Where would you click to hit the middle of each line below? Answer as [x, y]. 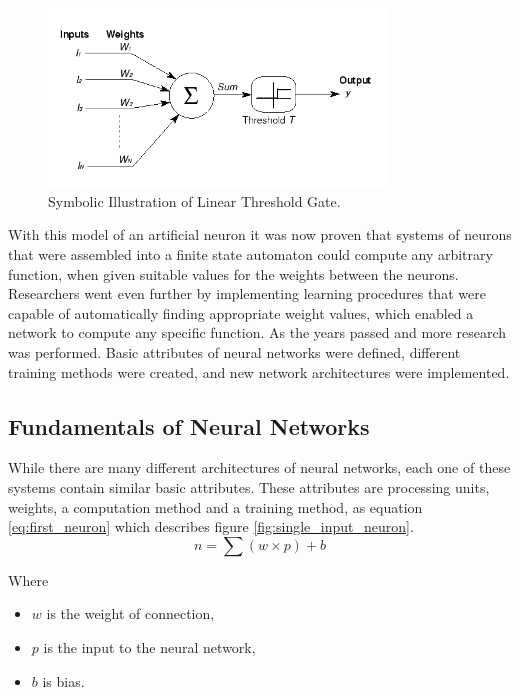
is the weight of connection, [130, 613]
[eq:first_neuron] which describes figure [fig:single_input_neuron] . [211, 526]
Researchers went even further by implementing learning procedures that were [247, 293]
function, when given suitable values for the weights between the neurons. [233, 273]
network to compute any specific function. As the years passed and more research [257, 332]
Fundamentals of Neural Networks [189, 425]
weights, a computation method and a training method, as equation [215, 506]
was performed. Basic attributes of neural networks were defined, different [234, 352]
